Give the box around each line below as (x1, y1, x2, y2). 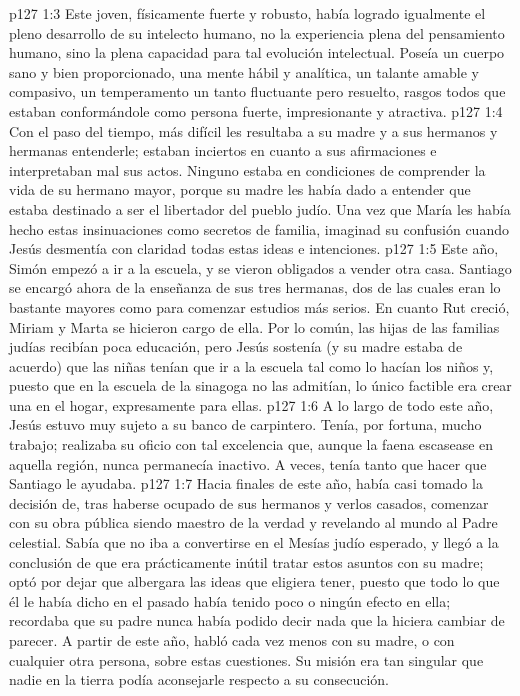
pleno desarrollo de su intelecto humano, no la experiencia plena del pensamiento (9, 22, 505, 43)
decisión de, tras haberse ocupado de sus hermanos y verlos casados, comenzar (9, 492, 489, 513)
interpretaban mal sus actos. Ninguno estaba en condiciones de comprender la (9, 159, 486, 180)
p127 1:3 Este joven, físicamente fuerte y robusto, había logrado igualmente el (9, 3, 486, 23)
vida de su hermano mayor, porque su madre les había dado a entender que (9, 179, 471, 200)
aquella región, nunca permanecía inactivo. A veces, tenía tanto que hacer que (9, 453, 487, 474)
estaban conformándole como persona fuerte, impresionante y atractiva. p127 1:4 (9, 100, 503, 121)
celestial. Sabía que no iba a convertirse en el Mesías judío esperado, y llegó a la (9, 532, 499, 553)
